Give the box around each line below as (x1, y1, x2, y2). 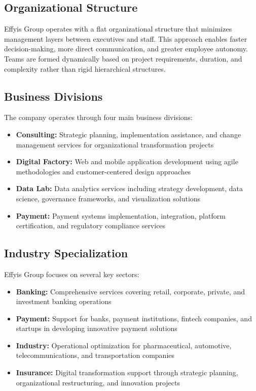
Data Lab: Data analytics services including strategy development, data (16, 183, 243, 194)
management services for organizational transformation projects (16, 139, 214, 149)
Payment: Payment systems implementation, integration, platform (16, 210, 226, 221)
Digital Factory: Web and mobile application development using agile (16, 156, 238, 167)
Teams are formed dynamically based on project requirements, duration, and (4, 53, 242, 64)
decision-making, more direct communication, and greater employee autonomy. (4, 43, 248, 54)
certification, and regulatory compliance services (16, 220, 166, 231)
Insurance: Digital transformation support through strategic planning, (16, 367, 238, 378)
